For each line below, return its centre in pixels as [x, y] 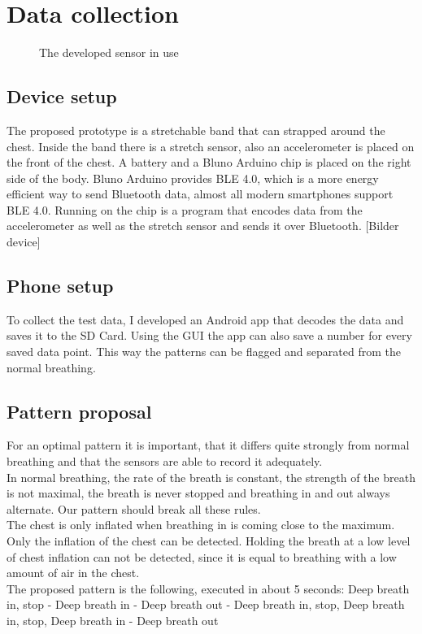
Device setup [62, 96]
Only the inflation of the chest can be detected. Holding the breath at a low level [209, 541]
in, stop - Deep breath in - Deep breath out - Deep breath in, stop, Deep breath [206, 604]
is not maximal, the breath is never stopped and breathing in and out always [198, 493]
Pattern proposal [79, 411]
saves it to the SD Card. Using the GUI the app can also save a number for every [209, 335]
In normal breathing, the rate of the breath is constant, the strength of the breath [211, 477]
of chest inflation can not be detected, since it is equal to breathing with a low [202, 556]
